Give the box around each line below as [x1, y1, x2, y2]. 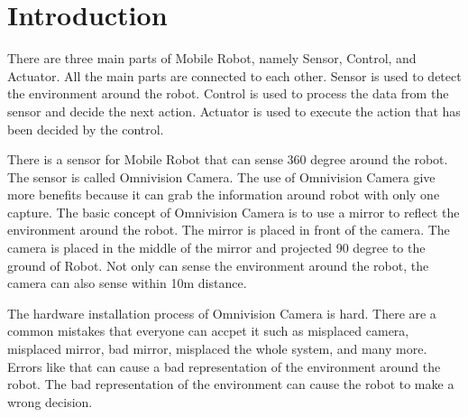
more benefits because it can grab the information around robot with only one [7, 185, 440, 204]
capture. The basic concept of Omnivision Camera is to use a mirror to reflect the [7, 202, 460, 221]
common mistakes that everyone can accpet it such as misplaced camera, [7, 321, 409, 340]
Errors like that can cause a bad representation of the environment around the [7, 357, 441, 375]
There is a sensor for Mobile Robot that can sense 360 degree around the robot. [7, 150, 448, 169]
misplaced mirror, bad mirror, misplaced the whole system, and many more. [7, 339, 427, 358]
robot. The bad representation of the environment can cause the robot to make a [7, 375, 454, 394]
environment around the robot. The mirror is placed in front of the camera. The [7, 220, 450, 239]
